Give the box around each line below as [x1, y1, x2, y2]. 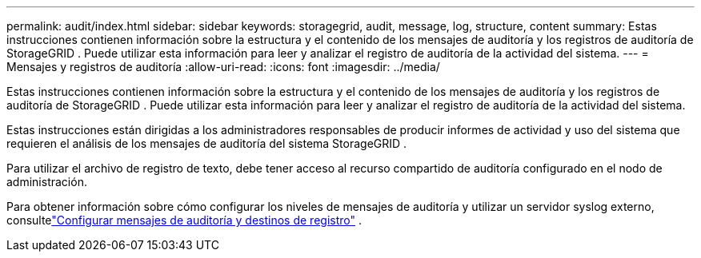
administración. [6, 175, 87, 189]
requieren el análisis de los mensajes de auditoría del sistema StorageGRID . [6, 137, 407, 150]
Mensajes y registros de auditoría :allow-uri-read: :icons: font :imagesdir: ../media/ [6, 60, 440, 73]
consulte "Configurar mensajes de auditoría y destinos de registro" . [6, 213, 363, 227]
